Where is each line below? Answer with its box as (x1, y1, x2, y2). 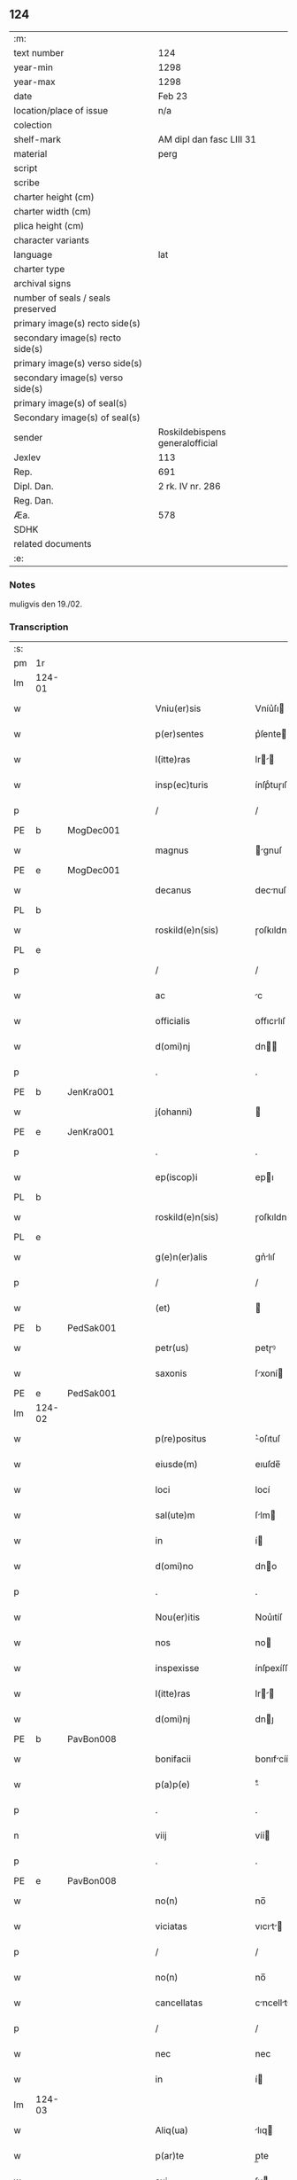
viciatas (155, 1920, 187, 1933)
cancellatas (155, 1996, 203, 2009)
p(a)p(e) (155, 1778, 191, 1791)
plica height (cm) (13, 219, 85, 231)
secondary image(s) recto (13, 332, 122, 344)
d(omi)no (155, 1560, 194, 1573)
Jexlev (13, 451, 42, 464)
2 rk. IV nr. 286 (157, 480, 221, 492)
